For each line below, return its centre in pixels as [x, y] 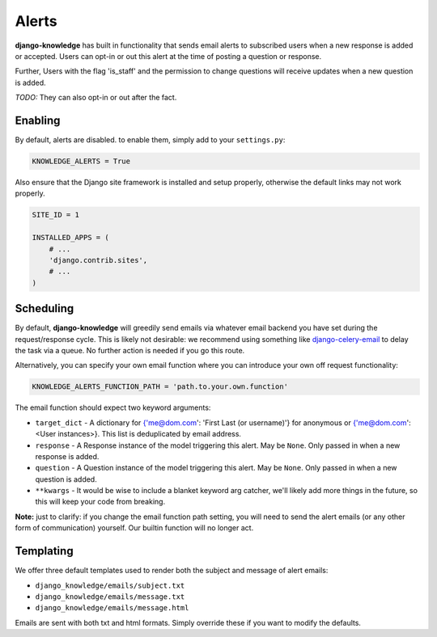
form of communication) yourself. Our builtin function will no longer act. [134, 528]
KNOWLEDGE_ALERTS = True [81, 161]
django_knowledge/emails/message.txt [110, 597]
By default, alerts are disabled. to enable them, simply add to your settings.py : [150, 140]
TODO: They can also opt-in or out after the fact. [96, 98]
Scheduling [45, 308]
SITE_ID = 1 [56, 215]
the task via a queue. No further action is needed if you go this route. [130, 350]
